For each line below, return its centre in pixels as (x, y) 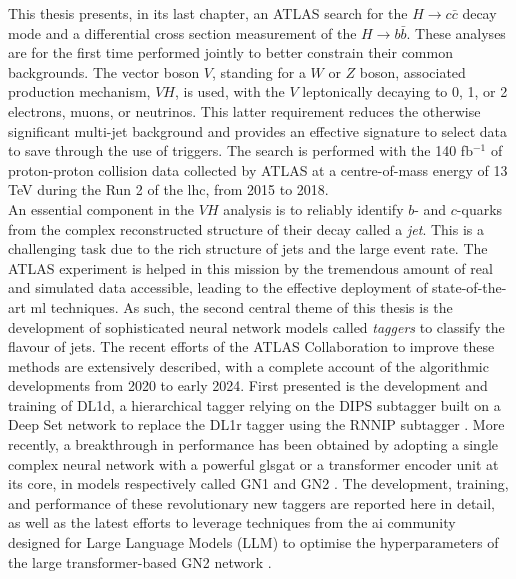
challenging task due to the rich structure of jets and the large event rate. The (248, 248)
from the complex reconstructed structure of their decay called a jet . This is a (246, 228)
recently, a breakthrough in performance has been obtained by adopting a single (253, 444)
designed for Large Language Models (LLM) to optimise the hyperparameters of (253, 542)
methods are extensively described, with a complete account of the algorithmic (248, 365)
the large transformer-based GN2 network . (140, 561)
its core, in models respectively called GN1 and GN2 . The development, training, (258, 483)
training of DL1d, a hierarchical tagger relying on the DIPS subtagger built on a (254, 404)
